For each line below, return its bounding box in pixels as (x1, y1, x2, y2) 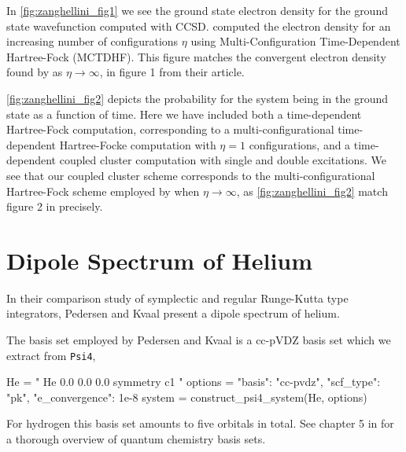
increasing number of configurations (6, 33, 179, 50)
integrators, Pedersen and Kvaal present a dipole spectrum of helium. (6, 305, 340, 322)
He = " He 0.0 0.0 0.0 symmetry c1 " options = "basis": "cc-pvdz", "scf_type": (6, 373, 381, 390)
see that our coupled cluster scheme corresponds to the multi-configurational (6, 167, 375, 183)
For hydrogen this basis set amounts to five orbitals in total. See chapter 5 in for (6, 415, 394, 432)
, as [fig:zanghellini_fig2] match (236, 182, 388, 199)
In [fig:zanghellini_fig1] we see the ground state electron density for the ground (6, 2, 388, 18)
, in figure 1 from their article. (99, 64, 245, 80)
